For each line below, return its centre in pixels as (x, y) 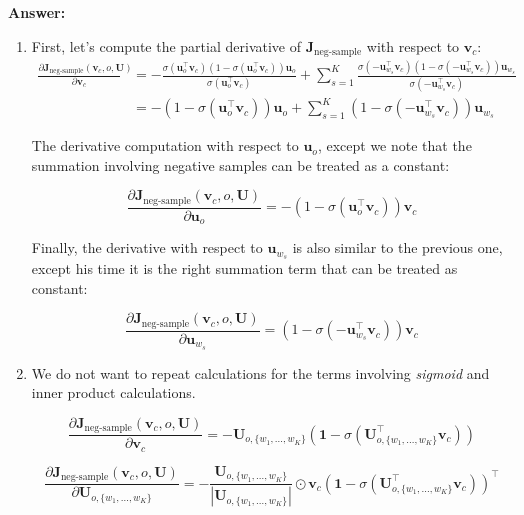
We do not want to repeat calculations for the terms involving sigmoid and (260, 372)
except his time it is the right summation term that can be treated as (244, 268)
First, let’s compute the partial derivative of (166, 45)
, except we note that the (394, 145)
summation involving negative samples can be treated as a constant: (240, 164)
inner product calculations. (113, 392)
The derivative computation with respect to (165, 145)
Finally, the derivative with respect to (147, 247)
